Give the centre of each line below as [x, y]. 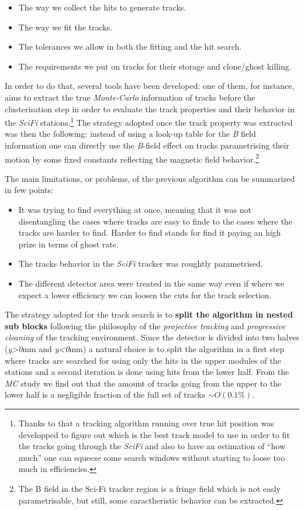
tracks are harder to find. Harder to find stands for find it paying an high [150, 232]
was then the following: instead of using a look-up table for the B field [130, 134]
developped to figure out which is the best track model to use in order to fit [154, 434]
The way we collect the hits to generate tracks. [102, 7]
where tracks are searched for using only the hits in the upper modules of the [143, 360]
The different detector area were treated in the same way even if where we [151, 283]
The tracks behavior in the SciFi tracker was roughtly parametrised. [141, 263]
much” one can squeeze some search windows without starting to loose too [152, 457]
